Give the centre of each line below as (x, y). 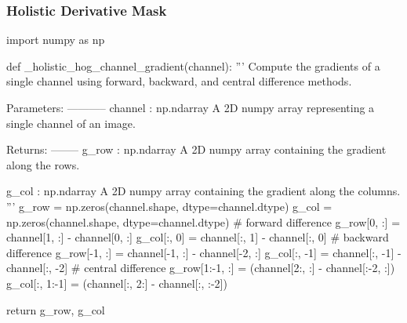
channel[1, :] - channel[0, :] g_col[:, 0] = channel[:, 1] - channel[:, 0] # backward (198, 237)
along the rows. (43, 164)
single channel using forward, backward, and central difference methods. (179, 81)
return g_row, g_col (56, 309)
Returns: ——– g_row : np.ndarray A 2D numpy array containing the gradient (196, 149)
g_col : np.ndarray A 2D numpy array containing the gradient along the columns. (203, 191)
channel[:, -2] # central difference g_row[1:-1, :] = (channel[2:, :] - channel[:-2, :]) (201, 268)
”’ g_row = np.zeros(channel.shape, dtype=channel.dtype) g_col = (169, 206)
